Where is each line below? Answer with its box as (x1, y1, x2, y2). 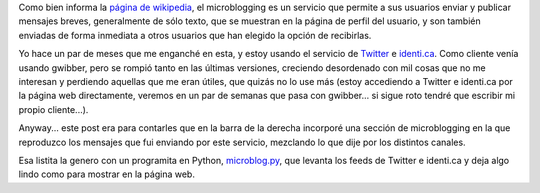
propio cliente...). (18, 103, 89, 115)
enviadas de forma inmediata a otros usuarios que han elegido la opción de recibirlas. (18, 29, 372, 41)
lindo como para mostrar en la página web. (18, 168, 195, 180)
